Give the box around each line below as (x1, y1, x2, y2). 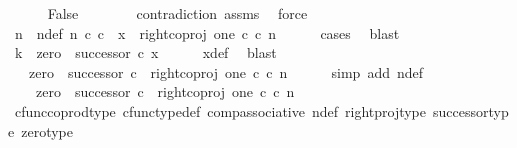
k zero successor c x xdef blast (14, 42, 277, 63)
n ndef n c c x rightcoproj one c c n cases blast (14, 22, 400, 43)
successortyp (433, 100, 509, 121)
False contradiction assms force (47, 3, 308, 23)
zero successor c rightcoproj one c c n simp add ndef (28, 61, 424, 82)
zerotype (21, 120, 73, 141)
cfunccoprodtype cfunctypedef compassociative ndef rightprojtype (14, 100, 427, 121)
